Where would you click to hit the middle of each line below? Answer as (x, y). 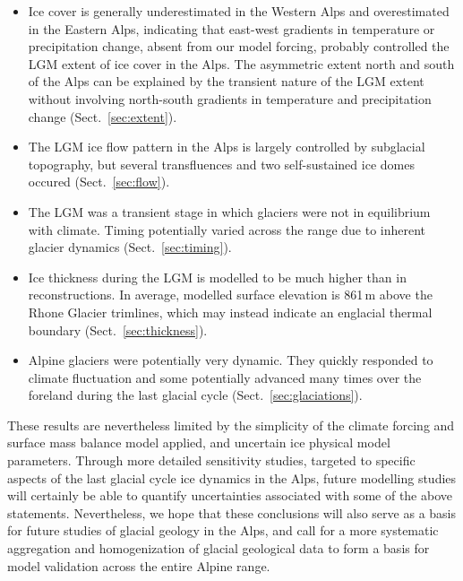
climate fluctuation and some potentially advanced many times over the (225, 377)
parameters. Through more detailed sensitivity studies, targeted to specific (211, 460)
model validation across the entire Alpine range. (139, 565)
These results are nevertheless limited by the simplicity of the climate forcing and (231, 425)
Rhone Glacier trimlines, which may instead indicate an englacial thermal (230, 312)
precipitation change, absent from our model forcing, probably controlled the (239, 46)
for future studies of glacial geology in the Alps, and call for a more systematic (223, 530)
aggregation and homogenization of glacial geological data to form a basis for (219, 548)
